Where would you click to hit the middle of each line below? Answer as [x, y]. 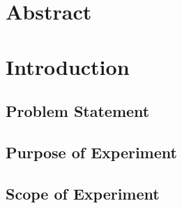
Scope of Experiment [83, 193]
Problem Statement [78, 111]
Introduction [68, 66]
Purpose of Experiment [91, 152]
